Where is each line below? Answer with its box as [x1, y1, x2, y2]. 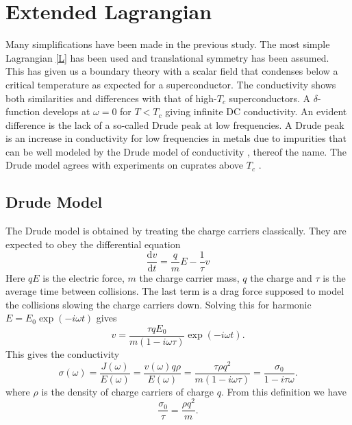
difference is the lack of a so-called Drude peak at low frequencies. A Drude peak [5, 117, 344, 132]
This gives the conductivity [5, 346, 120, 361]
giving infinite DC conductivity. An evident [165, 104, 347, 119]
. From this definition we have [221, 384, 347, 398]
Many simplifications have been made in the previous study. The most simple [5, 37, 330, 51]
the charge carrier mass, [139, 270, 240, 284]
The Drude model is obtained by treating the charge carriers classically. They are [5, 223, 347, 238]
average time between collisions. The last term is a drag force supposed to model [5, 284, 344, 298]
